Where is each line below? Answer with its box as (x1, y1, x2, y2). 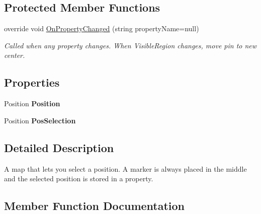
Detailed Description (4, 139, 114, 155)
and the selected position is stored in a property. (4, 173, 153, 184)
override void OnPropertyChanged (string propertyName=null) (4, 23, 199, 34)
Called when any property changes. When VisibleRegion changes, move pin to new (4, 40, 257, 50)
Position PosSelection (4, 115, 76, 125)
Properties (4, 75, 60, 90)
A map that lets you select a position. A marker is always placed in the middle (4, 163, 247, 174)
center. (4, 50, 25, 60)
